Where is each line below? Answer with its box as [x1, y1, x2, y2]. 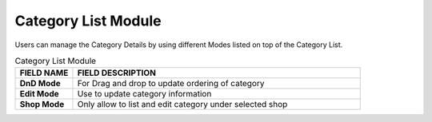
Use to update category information [77, 89, 212, 100]
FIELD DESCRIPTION [77, 68, 156, 79]
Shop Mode [19, 99, 65, 110]
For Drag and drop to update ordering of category [77, 78, 265, 89]
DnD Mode [19, 78, 61, 89]
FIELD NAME [19, 68, 69, 79]
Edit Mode [19, 89, 59, 100]
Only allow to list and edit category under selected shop [77, 99, 288, 110]
